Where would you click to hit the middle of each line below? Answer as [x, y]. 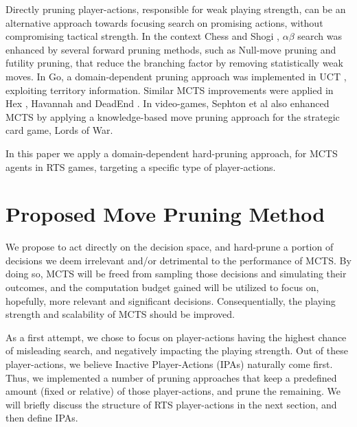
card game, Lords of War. [59, 130]
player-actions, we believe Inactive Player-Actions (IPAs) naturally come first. [169, 364]
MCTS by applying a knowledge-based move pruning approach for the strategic [173, 116]
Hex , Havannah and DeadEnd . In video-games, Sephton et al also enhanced [168, 103]
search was [320, 36]
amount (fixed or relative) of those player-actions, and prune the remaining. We [173, 391]
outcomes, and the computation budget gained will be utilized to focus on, [162, 287]
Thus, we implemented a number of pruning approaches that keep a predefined [171, 377]
